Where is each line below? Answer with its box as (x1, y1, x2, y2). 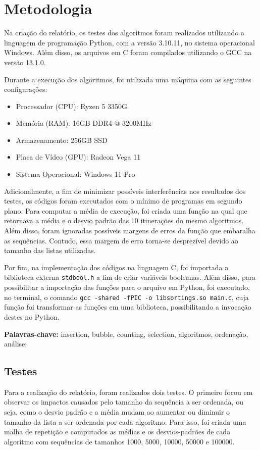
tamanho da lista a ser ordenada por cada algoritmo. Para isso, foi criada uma (4, 416, 246, 427)
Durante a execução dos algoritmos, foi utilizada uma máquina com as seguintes (4, 74, 251, 84)
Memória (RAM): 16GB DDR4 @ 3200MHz (16, 118, 151, 128)
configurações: (4, 84, 47, 94)
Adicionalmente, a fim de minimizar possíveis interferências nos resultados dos (4, 185, 246, 196)
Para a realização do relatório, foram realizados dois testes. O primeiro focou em (4, 386, 253, 397)
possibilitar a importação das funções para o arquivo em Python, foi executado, (4, 282, 250, 292)
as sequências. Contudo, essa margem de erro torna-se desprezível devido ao (4, 235, 238, 245)
